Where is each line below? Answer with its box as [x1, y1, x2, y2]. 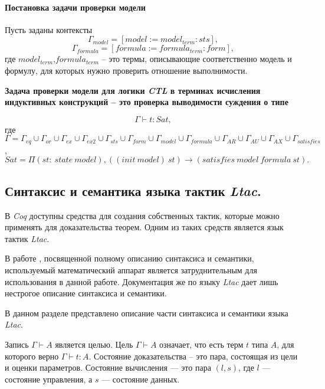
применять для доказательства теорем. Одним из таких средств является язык [5, 221, 284, 233]
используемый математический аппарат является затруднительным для [5, 263, 257, 276]
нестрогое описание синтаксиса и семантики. [5, 287, 167, 299]
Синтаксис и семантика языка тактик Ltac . [5, 181, 261, 200]
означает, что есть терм [159, 338, 244, 350]
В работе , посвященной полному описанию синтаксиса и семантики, [5, 252, 254, 264]
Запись [5, 338, 29, 350]
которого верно [5, 349, 59, 362]
